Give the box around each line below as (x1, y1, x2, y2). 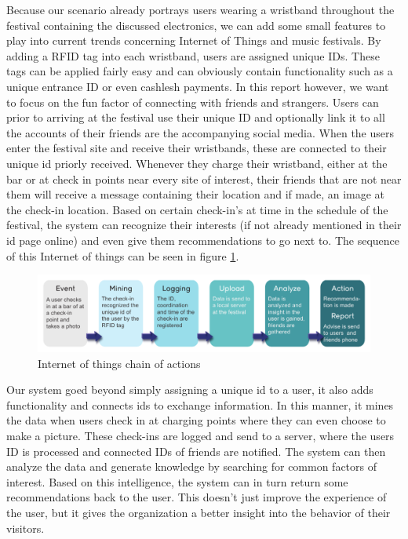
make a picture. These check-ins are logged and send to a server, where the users (6, 428, 395, 444)
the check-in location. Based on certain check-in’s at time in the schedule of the (6, 201, 388, 217)
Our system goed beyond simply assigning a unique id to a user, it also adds (6, 381, 373, 398)
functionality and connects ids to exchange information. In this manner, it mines (6, 396, 394, 413)
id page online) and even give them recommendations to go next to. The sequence (6, 231, 400, 248)
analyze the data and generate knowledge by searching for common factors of (6, 458, 377, 475)
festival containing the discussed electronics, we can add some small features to (6, 16, 386, 33)
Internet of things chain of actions (38, 355, 201, 371)
